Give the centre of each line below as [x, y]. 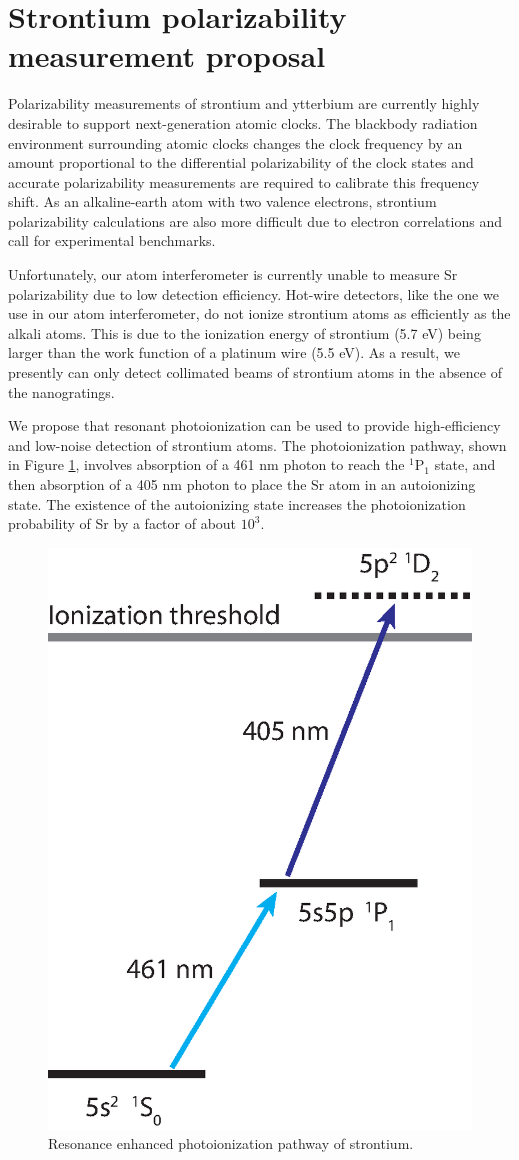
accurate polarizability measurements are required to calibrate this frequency [244, 181]
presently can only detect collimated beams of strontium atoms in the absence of [255, 372]
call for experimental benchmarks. [112, 240]
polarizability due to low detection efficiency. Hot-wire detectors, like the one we [253, 293]
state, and [465, 464]
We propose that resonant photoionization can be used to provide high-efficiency [254, 425]
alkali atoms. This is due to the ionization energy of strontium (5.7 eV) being [244, 332]
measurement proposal [167, 55]
